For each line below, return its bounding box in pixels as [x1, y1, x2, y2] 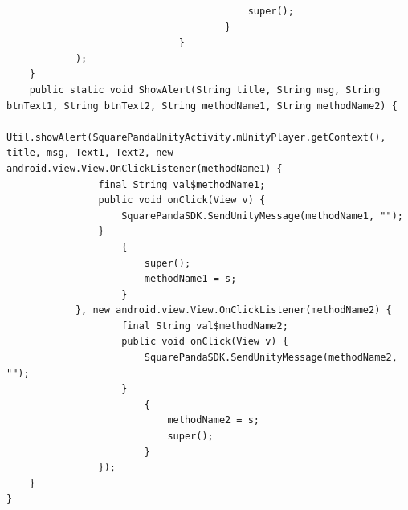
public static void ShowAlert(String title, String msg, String [29, 84, 381, 96]
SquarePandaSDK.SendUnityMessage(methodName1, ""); [121, 210, 403, 222]
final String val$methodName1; [98, 178, 266, 190]
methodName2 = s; [167, 414, 259, 426]
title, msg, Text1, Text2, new [6, 147, 173, 159]
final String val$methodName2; [121, 320, 288, 332]
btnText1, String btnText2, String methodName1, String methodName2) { [6, 100, 398, 112]
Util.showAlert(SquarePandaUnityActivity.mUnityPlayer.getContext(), [6, 131, 386, 143]
